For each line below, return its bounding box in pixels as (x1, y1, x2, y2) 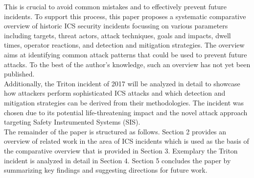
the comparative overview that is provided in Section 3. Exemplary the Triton (4, 145, 238, 155)
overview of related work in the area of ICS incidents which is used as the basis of (4, 136, 249, 146)
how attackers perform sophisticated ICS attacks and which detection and (4, 88, 226, 98)
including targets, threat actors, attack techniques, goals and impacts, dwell (4, 30, 231, 40)
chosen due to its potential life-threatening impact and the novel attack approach (4, 107, 248, 117)
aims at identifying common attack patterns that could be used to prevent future (4, 49, 247, 59)
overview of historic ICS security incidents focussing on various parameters (4, 21, 228, 31)
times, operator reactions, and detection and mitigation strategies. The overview (4, 40, 245, 50)
